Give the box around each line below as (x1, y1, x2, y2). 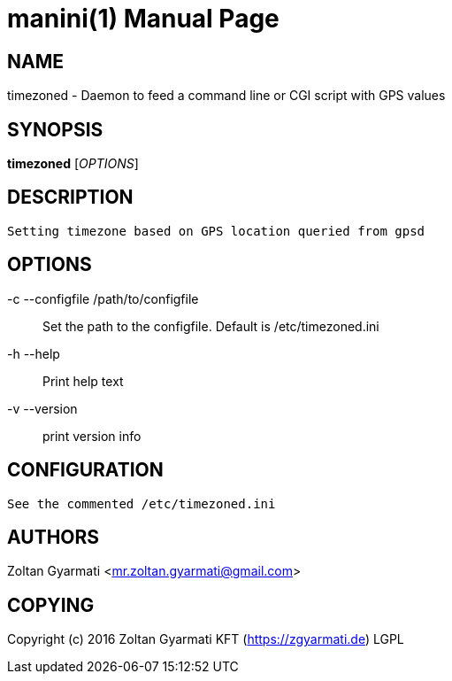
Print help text (42, 373, 124, 389)
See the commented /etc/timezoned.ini (7, 496, 276, 511)
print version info (42, 428, 142, 444)
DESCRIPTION (7, 186, 134, 209)
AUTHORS (7, 525, 100, 548)
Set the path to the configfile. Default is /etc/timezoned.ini (42, 318, 379, 334)
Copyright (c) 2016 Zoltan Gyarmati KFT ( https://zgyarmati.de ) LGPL (7, 631, 404, 647)
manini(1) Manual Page (7, 4, 280, 34)
